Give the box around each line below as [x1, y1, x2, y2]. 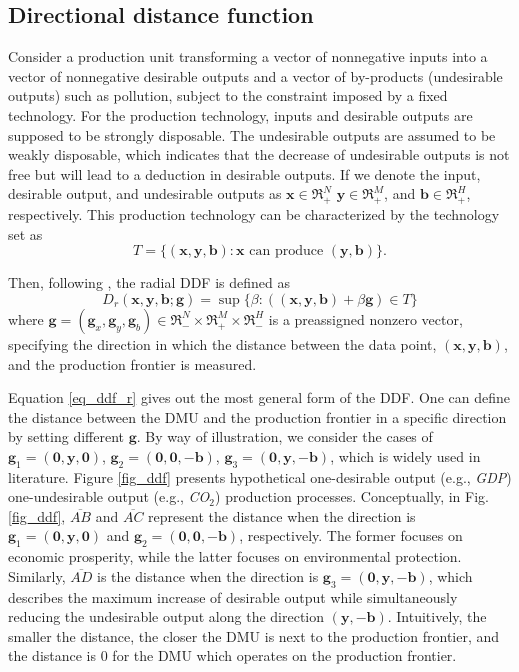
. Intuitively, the [387, 606, 487, 627]
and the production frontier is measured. [8, 353, 257, 374]
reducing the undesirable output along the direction [8, 606, 325, 627]
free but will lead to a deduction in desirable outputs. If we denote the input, [8, 163, 481, 184]
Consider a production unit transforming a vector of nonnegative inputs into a [8, 46, 488, 67]
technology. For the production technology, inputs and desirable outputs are [8, 104, 473, 125]
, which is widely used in [330, 445, 481, 466]
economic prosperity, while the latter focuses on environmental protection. [8, 546, 462, 567]
